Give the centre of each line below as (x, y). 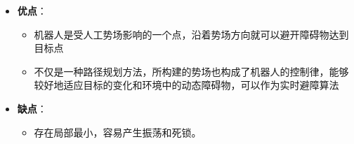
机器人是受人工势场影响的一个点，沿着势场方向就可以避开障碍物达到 (191, 34)
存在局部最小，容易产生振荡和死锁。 (118, 132)
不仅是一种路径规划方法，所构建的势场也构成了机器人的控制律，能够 (191, 71)
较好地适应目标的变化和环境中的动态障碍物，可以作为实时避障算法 (186, 85)
